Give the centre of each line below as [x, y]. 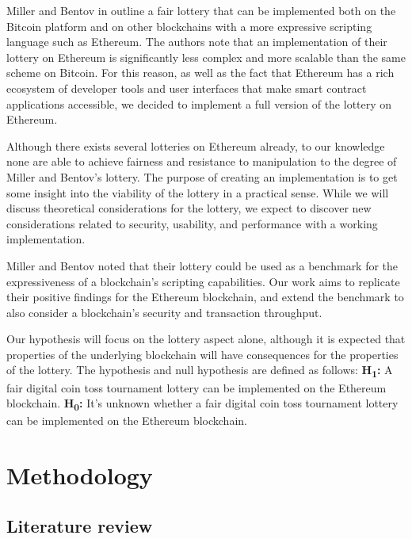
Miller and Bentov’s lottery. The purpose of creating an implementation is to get [202, 176]
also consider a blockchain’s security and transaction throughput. [164, 312]
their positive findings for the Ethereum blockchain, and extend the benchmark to [205, 297]
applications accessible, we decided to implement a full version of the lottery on [199, 103]
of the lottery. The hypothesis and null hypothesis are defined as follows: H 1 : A [200, 371]
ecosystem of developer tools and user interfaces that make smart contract [187, 88]
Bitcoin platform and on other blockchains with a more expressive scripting [189, 26]
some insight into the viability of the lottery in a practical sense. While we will [198, 192]
